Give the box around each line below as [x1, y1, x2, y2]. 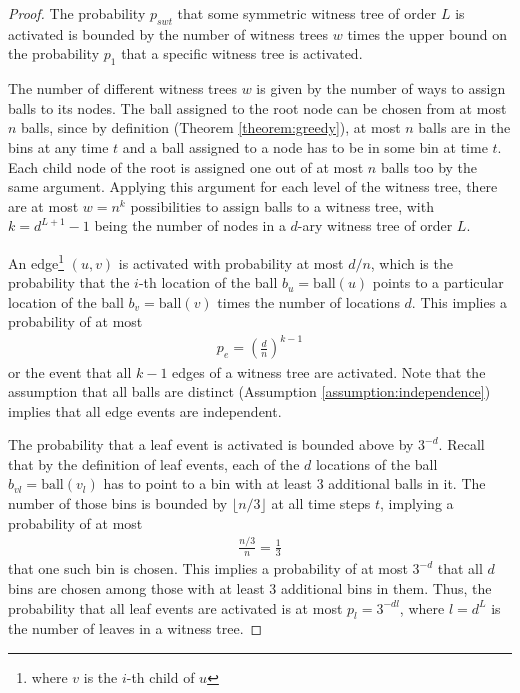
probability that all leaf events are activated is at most [8, 597, 343, 618]
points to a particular [372, 272, 504, 293]
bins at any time [8, 136, 109, 157]
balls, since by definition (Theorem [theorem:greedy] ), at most [21, 117, 401, 138]
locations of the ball [315, 453, 438, 474]
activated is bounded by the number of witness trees [8, 23, 329, 44]
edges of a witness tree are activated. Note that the [172, 361, 486, 382]
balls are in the [418, 117, 511, 138]
